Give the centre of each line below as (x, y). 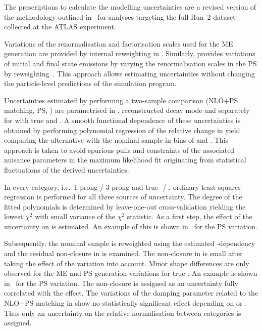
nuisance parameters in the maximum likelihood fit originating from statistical (125, 160)
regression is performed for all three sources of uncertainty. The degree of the (123, 197)
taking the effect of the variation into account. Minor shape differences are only (127, 263)
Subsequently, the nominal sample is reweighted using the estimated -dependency (130, 243)
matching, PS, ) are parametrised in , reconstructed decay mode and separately (127, 110)
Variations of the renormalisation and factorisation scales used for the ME (119, 43)
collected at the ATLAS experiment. (60, 27)
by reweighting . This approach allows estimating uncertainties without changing (129, 73)
